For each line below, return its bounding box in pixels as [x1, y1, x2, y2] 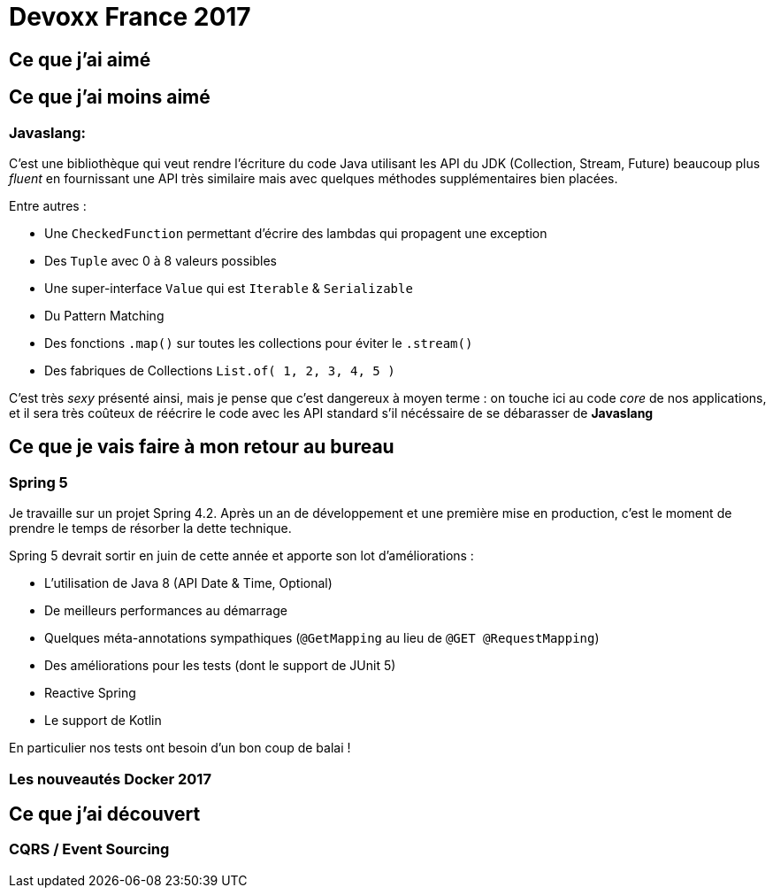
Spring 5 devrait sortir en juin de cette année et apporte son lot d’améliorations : [9, 548, 474, 564]
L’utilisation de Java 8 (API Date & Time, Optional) [44, 575, 333, 591]
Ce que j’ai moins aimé [9, 86, 210, 109]
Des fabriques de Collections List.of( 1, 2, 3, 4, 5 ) [44, 362, 395, 378]
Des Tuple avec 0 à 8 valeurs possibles [44, 252, 277, 268]
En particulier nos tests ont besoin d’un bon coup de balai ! [9, 740, 351, 756]
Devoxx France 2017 [9, 2, 251, 32]
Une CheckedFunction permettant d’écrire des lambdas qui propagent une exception [44, 225, 547, 241]
